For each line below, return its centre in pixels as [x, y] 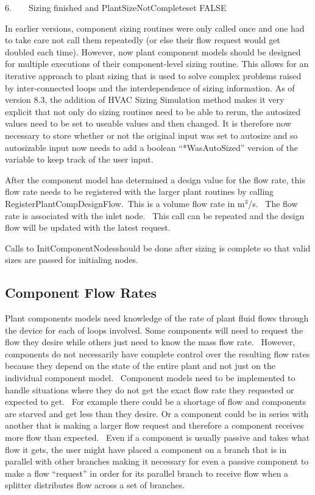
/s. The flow [273, 203]
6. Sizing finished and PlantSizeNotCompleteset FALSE [116, 7]
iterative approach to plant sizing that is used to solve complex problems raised [153, 75]
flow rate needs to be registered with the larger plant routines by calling [140, 191]
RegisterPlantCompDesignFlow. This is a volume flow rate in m [125, 203]
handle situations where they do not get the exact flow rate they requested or [150, 389]
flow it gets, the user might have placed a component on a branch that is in [146, 449]
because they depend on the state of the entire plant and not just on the [140, 366]
